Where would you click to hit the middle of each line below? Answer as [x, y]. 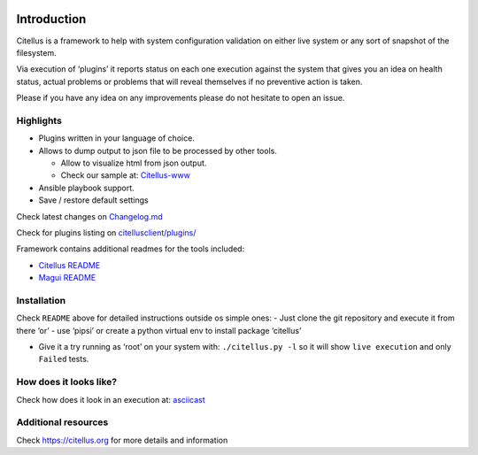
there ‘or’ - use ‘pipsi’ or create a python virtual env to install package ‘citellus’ [159, 330]
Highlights [39, 120]
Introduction [51, 19]
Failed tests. [64, 359]
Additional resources [62, 422]
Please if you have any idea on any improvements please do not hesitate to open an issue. [181, 98]
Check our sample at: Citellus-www [125, 175]
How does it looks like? [67, 382]
